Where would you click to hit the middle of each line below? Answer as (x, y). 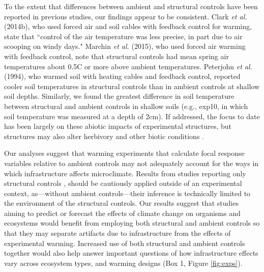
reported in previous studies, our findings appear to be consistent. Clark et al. (126, 16)
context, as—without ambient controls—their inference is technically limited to (127, 193)
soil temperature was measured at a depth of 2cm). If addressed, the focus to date (132, 116)
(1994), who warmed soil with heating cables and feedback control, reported (122, 76)
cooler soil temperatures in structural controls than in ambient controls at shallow (132, 86)
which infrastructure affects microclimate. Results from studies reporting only (125, 173)
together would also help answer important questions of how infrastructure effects (131, 253)
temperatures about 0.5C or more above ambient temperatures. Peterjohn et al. (128, 66)
